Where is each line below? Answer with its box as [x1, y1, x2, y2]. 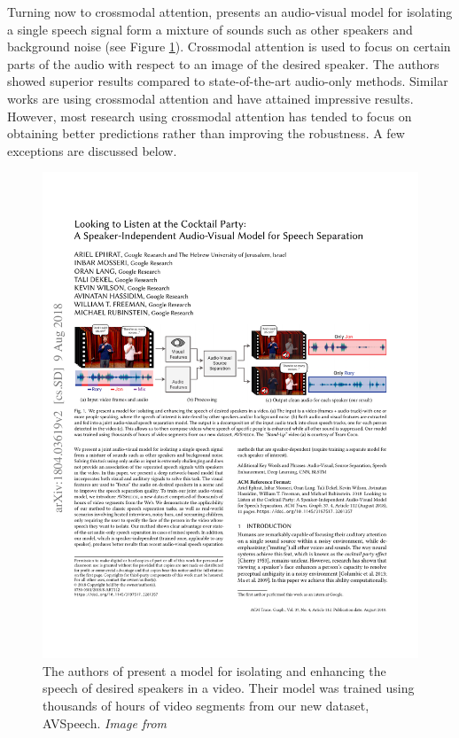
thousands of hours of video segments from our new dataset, [43, 696, 370, 715]
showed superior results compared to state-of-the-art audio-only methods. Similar [7, 72, 448, 90]
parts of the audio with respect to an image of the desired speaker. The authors [7, 54, 440, 73]
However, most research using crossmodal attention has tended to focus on [7, 106, 412, 125]
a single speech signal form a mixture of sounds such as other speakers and [7, 19, 413, 38]
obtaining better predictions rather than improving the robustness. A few [7, 124, 405, 143]
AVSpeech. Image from [43, 713, 167, 732]
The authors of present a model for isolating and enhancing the [43, 661, 386, 680]
